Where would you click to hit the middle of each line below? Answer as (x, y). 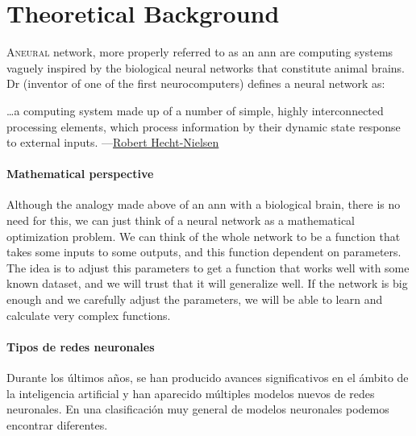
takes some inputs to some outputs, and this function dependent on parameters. (204, 252)
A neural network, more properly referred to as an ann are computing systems (200, 52)
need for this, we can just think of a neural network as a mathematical (181, 220)
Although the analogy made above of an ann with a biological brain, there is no (204, 204)
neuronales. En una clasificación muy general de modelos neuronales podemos (198, 409)
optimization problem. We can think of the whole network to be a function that (204, 236)
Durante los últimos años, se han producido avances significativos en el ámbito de (208, 378)
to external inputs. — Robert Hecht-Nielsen (113, 142)
